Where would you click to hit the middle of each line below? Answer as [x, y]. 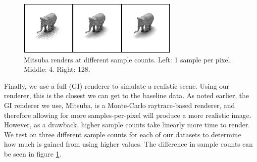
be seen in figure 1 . [33, 153]
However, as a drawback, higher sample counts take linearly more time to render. [127, 125]
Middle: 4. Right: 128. [57, 69]
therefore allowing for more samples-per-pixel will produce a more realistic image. [128, 115]
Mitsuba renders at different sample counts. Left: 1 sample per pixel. [128, 59]
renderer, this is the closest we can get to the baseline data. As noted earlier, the [127, 95]
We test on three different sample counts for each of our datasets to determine [123, 134]
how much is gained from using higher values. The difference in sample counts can [128, 144]
